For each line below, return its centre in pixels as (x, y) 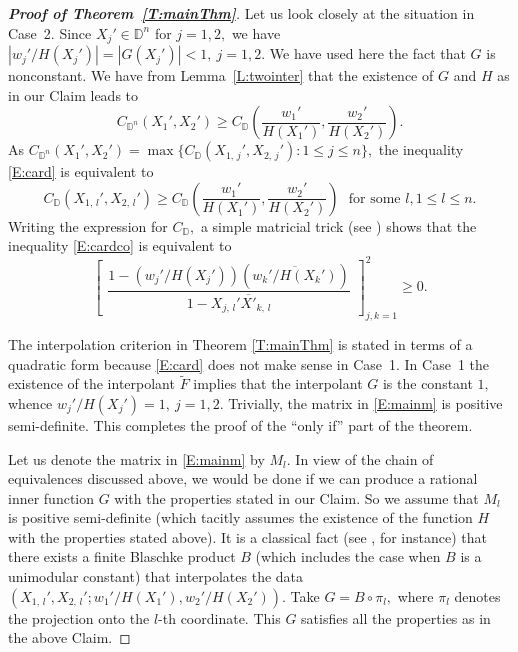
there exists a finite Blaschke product (122, 556)
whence (30, 402)
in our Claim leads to (73, 94)
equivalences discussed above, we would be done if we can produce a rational (243, 478)
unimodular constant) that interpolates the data (156, 576)
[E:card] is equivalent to (81, 171)
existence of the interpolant (91, 383)
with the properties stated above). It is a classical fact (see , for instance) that (247, 536)
